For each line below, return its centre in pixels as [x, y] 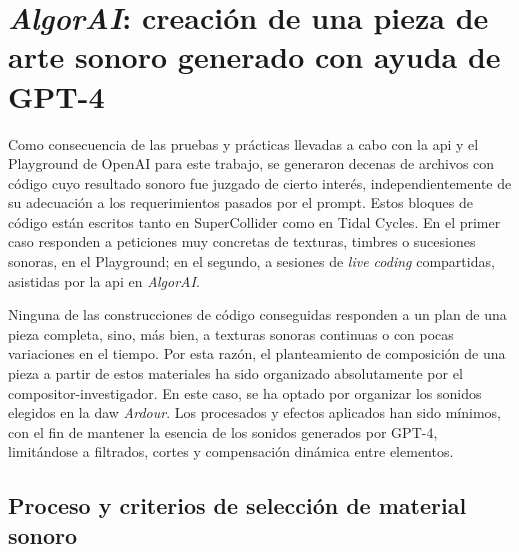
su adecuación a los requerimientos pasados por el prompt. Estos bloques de [240, 202]
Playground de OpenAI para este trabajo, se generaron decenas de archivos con [251, 163]
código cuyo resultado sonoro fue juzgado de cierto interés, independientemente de [260, 182]
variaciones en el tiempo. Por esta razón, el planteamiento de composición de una [257, 353]
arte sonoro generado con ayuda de [254, 56]
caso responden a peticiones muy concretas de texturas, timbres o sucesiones [242, 241]
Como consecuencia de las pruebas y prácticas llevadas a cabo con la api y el [243, 143]
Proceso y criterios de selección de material [237, 505]
